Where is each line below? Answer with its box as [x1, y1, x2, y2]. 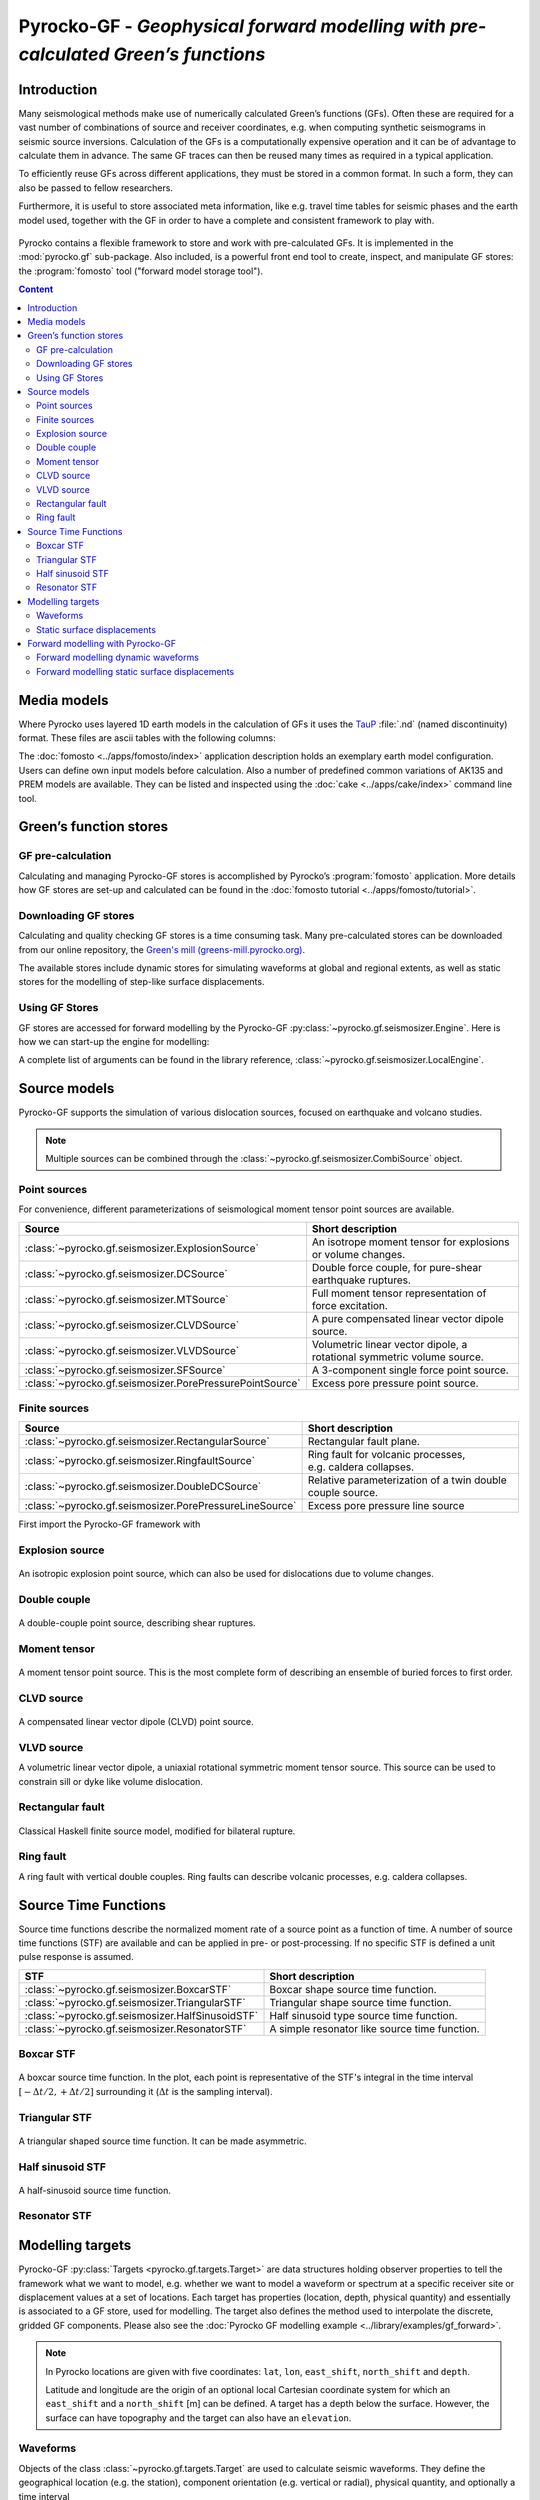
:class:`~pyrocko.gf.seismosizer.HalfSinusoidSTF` [24, 2008, 259, 2022]
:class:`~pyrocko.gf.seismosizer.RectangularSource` [24, 1435, 270, 1449]
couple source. [307, 1486, 379, 1500]
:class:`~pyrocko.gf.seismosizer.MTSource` [24, 1292, 229, 1306]
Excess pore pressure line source [307, 1499, 465, 1513]
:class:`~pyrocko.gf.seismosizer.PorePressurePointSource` [24, 1376, 301, 1390]
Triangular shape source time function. [269, 1995, 452, 2009]
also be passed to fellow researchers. [18, 181, 174, 194]
